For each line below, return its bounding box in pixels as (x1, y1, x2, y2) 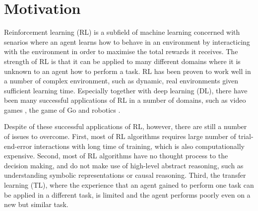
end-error (4, 141, 32, 151)
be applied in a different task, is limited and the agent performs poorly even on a (4, 189, 251, 200)
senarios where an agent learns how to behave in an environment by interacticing (4, 36, 250, 47)
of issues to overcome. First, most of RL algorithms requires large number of (4, 131, 236, 141)
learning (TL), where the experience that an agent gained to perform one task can (4, 180, 254, 190)
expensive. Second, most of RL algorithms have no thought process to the (4, 150, 228, 161)
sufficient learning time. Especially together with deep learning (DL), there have (4, 85, 248, 95)
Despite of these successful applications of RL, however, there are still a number (4, 121, 247, 132)
